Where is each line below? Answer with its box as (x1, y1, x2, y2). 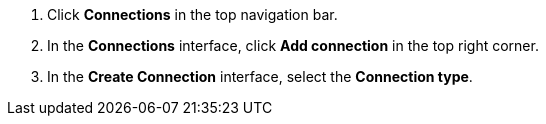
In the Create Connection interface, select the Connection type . (47, 68, 473, 85)
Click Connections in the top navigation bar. (47, 6, 338, 23)
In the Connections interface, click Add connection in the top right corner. (47, 37, 539, 54)
